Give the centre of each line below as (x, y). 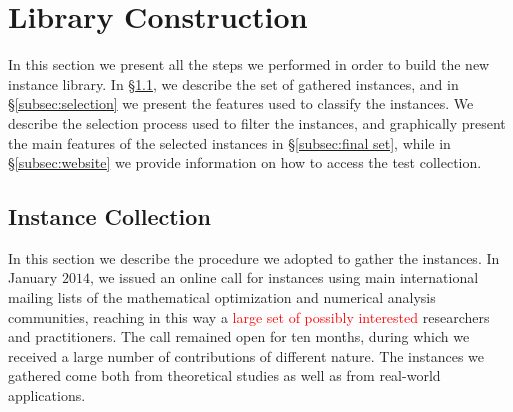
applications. (47, 395)
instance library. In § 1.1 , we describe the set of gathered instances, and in (233, 83)
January (33, 277)
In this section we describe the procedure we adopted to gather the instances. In (254, 257)
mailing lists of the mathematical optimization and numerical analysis (222, 297)
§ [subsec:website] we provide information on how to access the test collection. (245, 162)
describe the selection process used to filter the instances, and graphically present (257, 122)
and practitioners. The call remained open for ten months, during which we (239, 336)
